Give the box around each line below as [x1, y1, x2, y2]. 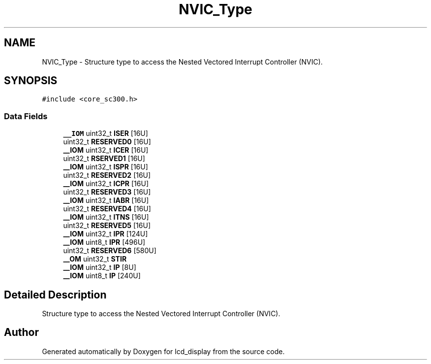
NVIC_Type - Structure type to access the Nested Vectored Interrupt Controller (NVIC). [42, 57, 323, 66]
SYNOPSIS [4, 74, 58, 87]
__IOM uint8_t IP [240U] [63, 271, 141, 280]
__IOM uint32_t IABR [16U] [63, 196, 149, 205]
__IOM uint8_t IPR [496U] [63, 238, 146, 247]
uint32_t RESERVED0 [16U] [63, 137, 151, 146]
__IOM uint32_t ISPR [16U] [63, 163, 148, 171]
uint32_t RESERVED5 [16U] [63, 221, 151, 230]
